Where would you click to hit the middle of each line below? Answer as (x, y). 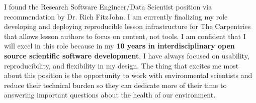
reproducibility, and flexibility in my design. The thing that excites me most (121, 65)
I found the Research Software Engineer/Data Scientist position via (108, 6)
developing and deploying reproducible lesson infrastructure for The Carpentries (127, 26)
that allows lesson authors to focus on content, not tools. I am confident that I (125, 36)
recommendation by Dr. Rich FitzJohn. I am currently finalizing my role (116, 16)
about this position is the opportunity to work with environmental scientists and (128, 75)
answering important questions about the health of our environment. (110, 95)
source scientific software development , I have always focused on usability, (127, 55)
